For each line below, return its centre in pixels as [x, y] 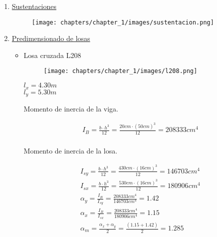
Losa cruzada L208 [52, 55]
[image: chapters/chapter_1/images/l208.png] [120, 71]
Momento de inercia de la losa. [71, 151]
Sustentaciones [34, 6]
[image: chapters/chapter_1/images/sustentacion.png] [123, 22]
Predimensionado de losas [51, 38]
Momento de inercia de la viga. [71, 108]
